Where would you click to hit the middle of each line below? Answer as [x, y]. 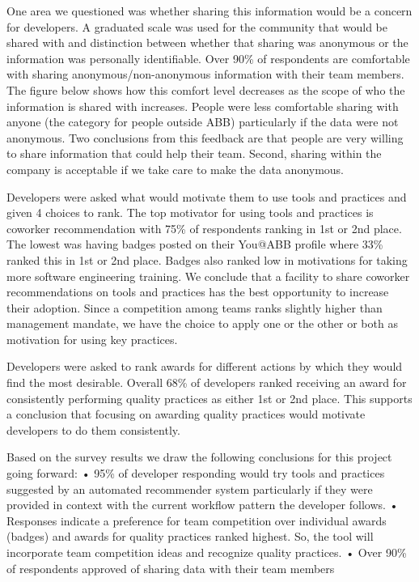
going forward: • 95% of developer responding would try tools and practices [196, 473]
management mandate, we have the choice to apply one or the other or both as [202, 323]
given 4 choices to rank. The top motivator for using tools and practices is [190, 212]
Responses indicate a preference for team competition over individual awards [197, 520]
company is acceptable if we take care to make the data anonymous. [176, 169]
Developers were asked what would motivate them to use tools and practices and [207, 196]
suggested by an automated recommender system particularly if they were [190, 489]
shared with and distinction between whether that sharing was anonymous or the [207, 42]
